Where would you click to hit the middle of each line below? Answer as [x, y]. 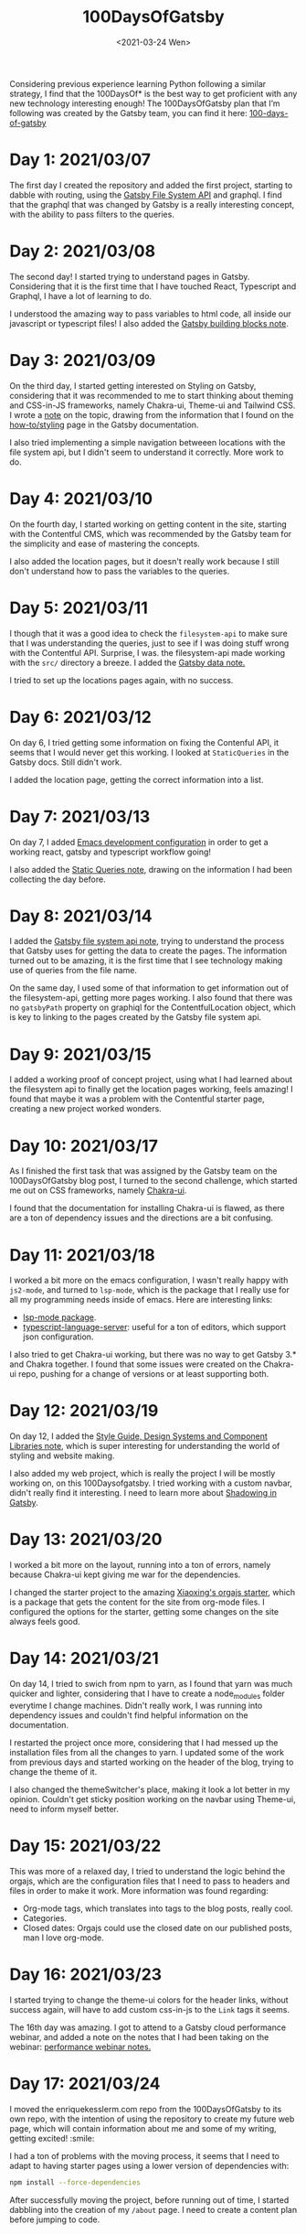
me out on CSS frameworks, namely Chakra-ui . [98, 1190]
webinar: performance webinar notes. [80, 2046]
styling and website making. [62, 1455]
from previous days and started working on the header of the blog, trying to [152, 1762]
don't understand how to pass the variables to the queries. [120, 571]
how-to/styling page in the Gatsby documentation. [104, 424]
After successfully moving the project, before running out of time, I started [149, 2200]
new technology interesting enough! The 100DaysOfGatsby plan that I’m [145, 103]
